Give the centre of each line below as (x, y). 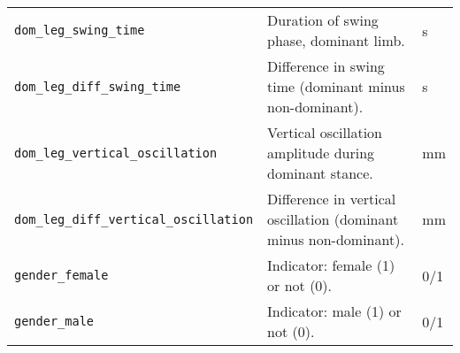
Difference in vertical (332, 199)
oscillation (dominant (333, 219)
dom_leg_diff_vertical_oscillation (134, 219)
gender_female (61, 275)
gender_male (54, 321)
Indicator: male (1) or (334, 311)
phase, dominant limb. (336, 40)
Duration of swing (323, 20)
